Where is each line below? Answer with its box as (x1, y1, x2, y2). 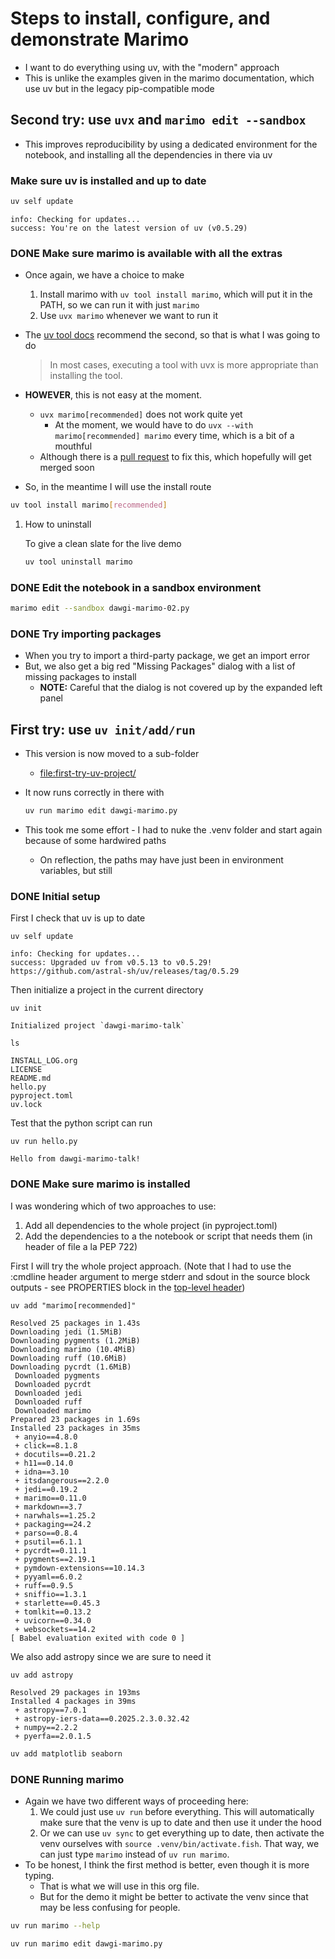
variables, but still (39, 865, 113, 877)
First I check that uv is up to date (10, 912, 146, 924)
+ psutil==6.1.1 (14, 1537, 83, 1547)
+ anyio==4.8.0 (14, 1432, 78, 1442)
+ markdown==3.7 (14, 1502, 83, 1512)
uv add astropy (10, 1670, 74, 1680)
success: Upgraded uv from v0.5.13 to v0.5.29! (10, 958, 213, 968)
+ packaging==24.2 (14, 1519, 92, 1529)
